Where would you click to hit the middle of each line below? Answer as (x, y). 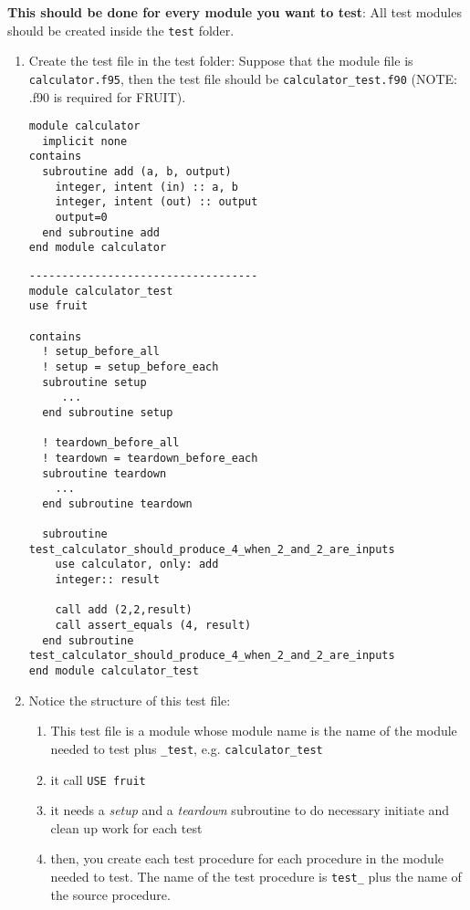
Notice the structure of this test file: (130, 700)
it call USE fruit (98, 779)
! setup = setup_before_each (131, 366)
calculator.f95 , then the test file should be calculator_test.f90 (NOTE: (243, 78)
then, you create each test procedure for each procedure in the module (247, 858)
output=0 (81, 218)
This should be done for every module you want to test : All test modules (235, 12)
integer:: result (107, 580)
